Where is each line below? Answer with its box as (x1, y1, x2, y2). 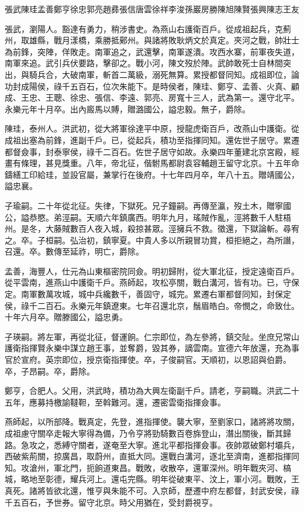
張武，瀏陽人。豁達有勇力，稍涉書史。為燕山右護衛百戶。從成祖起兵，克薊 (5, 22, 291, 35)
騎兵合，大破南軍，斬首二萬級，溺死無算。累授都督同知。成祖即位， (29, 68, 291, 80)
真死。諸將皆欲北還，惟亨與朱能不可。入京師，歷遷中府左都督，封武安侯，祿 (5, 484, 299, 496)
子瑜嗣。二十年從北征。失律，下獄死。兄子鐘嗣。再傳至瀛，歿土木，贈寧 (5, 199, 283, 211)
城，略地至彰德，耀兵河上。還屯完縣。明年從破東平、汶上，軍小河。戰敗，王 (5, 473, 299, 485)
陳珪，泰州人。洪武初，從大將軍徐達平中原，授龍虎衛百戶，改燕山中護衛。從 (5, 122, 299, 135)
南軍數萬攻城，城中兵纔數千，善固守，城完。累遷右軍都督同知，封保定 (20, 288, 291, 300)
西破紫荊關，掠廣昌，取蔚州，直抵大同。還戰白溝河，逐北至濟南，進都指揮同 (5, 450, 299, 462)
